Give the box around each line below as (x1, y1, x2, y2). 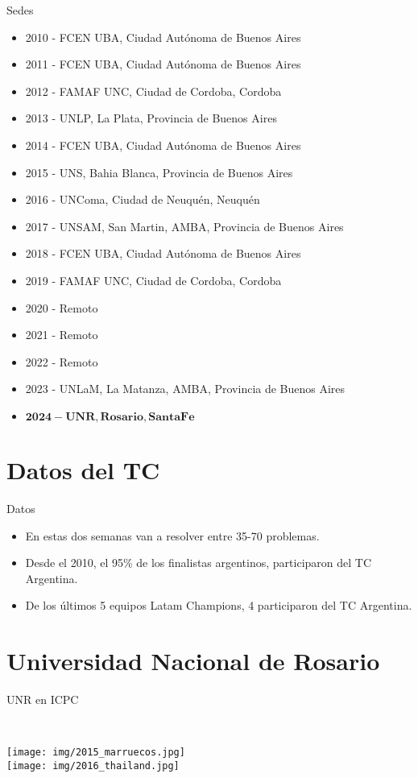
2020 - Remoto (25, 299, 98, 316)
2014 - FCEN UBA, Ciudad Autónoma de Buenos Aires (25, 136, 301, 153)
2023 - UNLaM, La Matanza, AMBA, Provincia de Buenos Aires (25, 380, 346, 397)
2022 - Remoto (25, 353, 98, 370)
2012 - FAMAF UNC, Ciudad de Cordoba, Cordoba (25, 82, 282, 99)
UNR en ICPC (6, 691, 79, 708)
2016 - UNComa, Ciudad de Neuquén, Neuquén (25, 191, 260, 208)
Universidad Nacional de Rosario (6, 644, 380, 677)
